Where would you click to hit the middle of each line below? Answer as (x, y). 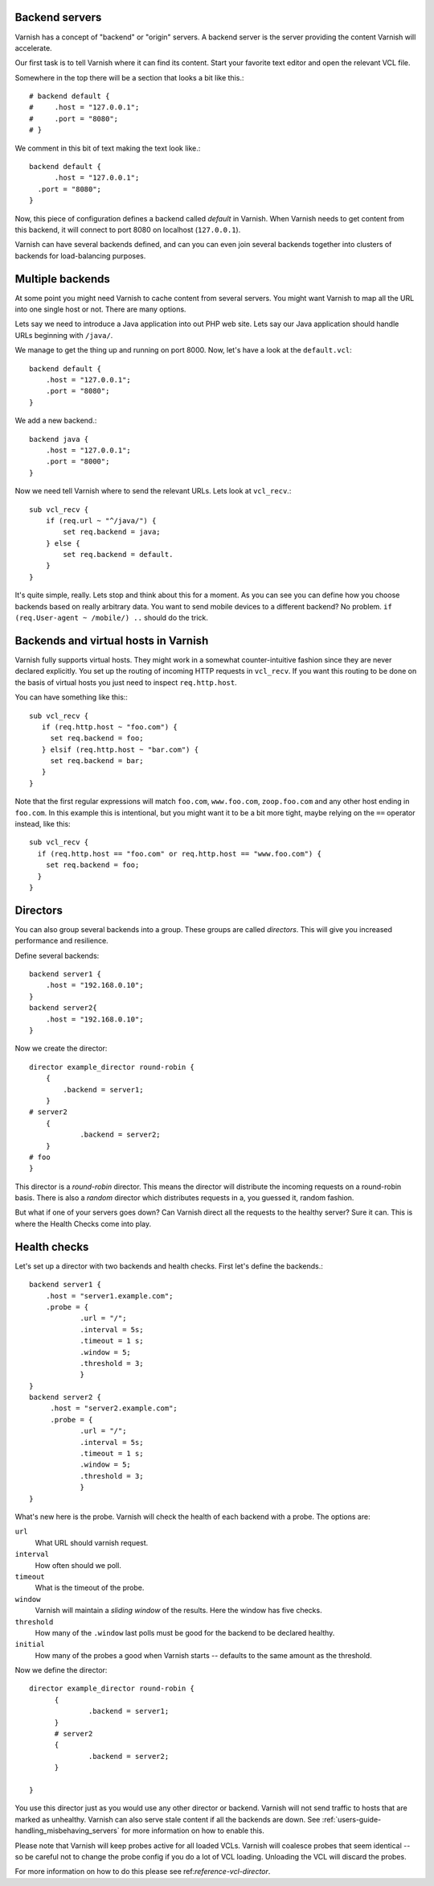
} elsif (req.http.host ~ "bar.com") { (120, 749)
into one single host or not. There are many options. (100, 309)
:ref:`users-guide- (352, 1819)
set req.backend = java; (112, 532)
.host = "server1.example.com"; (109, 1296)
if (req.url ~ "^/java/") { (101, 520)
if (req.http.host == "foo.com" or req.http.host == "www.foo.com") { (179, 854)
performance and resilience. (61, 941)
